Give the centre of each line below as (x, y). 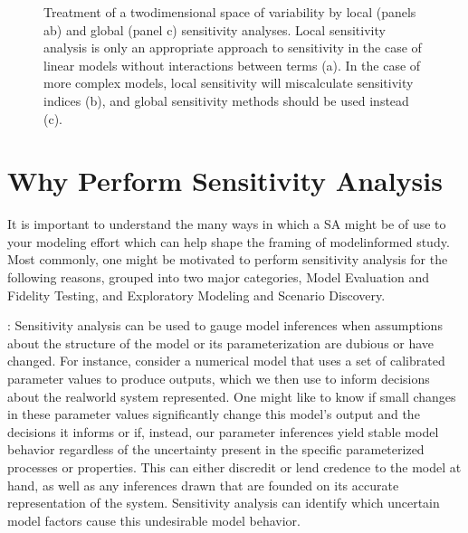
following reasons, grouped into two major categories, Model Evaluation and (219, 277)
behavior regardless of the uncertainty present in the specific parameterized (216, 449)
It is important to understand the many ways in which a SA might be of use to (227, 224)
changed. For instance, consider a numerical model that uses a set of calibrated (226, 361)
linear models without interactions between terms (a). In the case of (232, 65)
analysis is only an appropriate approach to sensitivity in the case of (233, 48)
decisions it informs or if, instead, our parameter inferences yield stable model (223, 431)
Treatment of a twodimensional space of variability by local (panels (230, 12)
